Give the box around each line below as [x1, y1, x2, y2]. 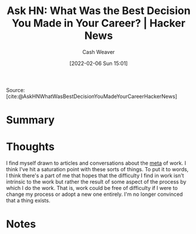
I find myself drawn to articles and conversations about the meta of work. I [6, 160, 187, 167]
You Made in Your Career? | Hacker [11, 16, 186, 30]
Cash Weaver [82, 48, 115, 55]
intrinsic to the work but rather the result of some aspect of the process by [6, 178, 187, 185]
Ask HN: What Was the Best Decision [6, 4, 191, 18]
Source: [6, 86, 25, 93]
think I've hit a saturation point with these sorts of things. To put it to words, [6, 166, 189, 173]
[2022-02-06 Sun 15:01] [69, 60, 128, 67]
